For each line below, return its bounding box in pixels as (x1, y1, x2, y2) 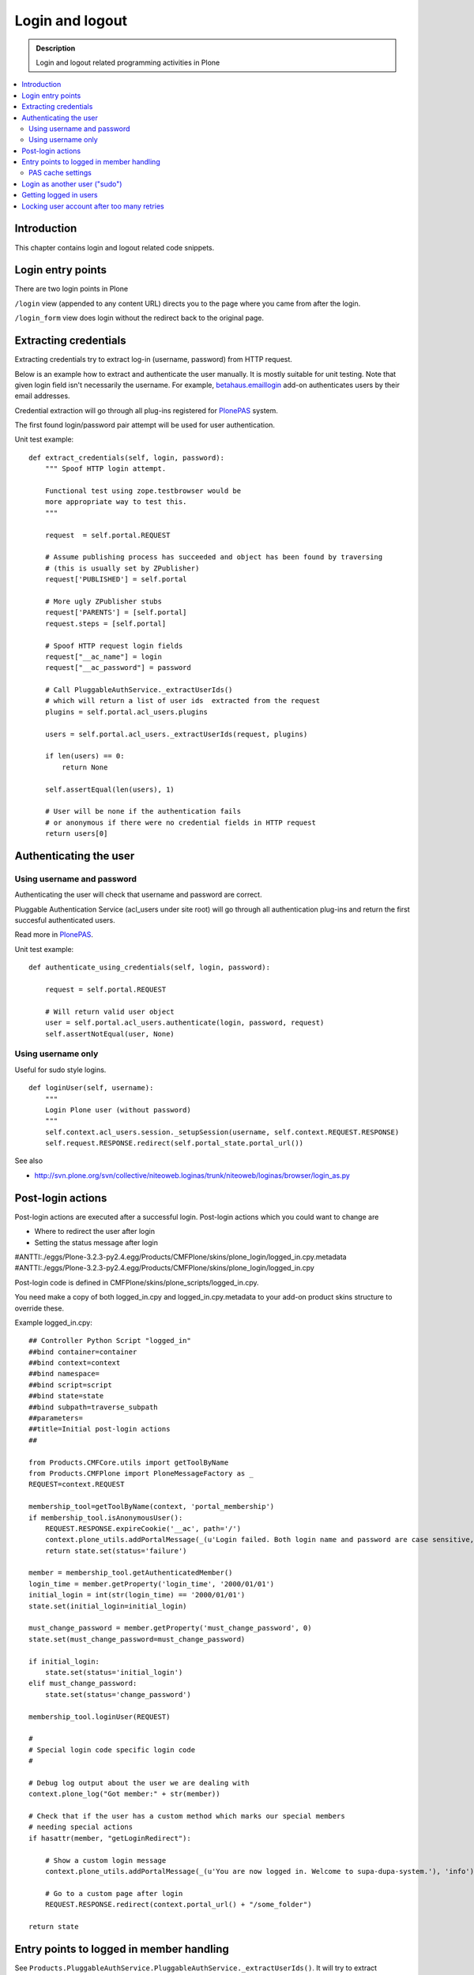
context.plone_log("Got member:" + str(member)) (28, 1789, 220, 1799)
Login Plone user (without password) (44, 1105, 191, 1114)
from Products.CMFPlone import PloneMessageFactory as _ (28, 1469, 254, 1477)
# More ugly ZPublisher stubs (44, 596, 162, 606)
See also (14, 1156, 43, 1165)
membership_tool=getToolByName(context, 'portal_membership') (28, 1502, 275, 1511)
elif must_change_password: (28, 1679, 137, 1688)
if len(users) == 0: (44, 751, 125, 761)
